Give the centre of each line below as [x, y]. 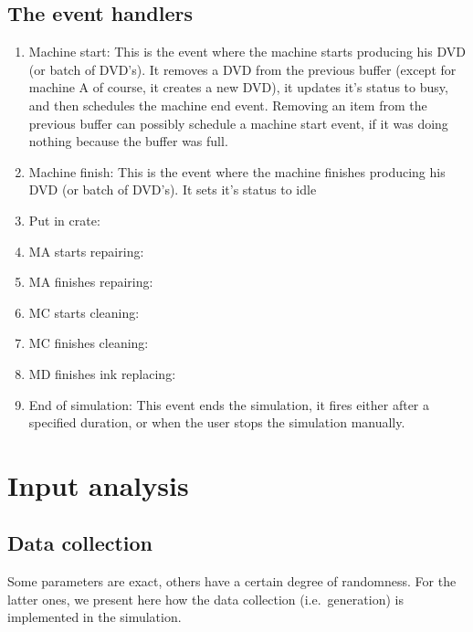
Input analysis [98, 485]
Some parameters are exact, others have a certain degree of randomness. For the [232, 581]
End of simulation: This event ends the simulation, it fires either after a [229, 404]
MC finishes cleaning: [89, 343]
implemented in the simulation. [95, 617]
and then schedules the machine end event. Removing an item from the [228, 105]
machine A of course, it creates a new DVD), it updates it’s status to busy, [238, 87]
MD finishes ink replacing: [102, 373]
